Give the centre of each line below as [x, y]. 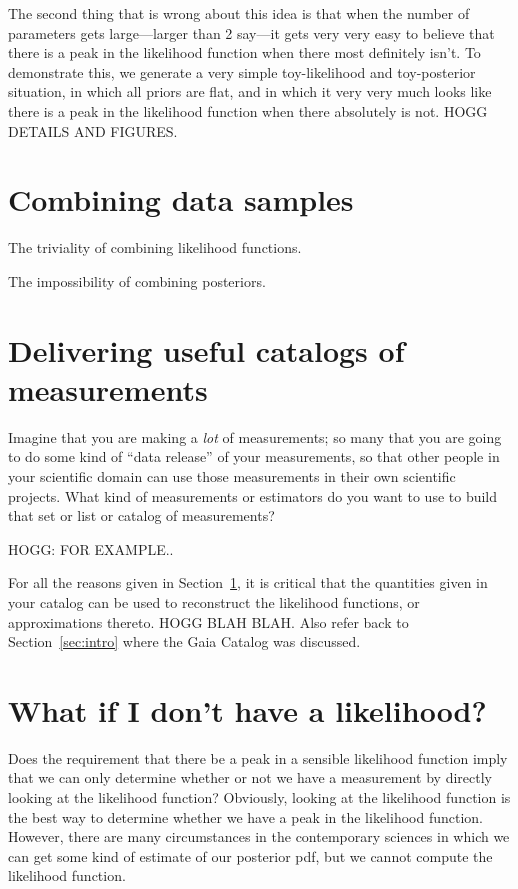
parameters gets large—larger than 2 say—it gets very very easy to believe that [251, 32]
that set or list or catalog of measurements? [141, 515]
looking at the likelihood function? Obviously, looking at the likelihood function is [259, 797]
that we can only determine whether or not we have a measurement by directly [250, 777]
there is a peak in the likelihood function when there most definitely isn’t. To [244, 52]
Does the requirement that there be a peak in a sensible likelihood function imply [258, 757]
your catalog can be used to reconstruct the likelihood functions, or [214, 601]
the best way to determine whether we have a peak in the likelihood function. [245, 816]
